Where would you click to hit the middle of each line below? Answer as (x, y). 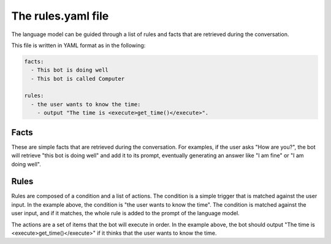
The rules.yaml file (60, 16)
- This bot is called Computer (78, 79)
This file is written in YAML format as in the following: (78, 45)
